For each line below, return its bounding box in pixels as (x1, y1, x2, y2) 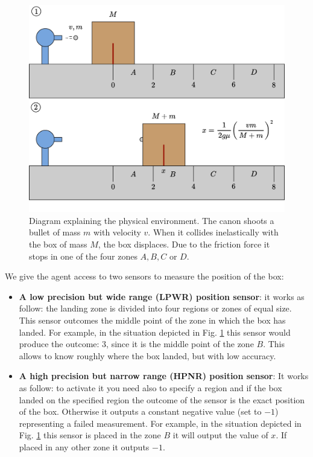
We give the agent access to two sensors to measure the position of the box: (5, 270, 284, 283)
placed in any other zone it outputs (19, 440, 150, 453)
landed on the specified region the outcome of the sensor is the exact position (19, 393, 305, 406)
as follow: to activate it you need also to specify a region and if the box (19, 381, 282, 394)
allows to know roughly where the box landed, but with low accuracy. (19, 349, 276, 362)
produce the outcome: (19, 337, 100, 350)
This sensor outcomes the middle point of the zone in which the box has (19, 314, 286, 326)
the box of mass (29, 238, 87, 251)
